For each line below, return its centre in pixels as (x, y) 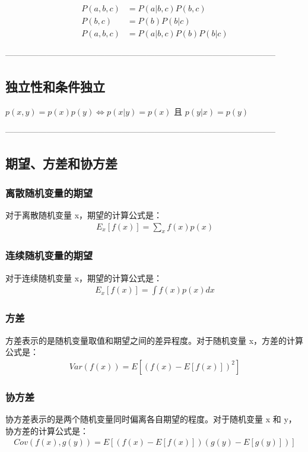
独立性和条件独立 (55, 87)
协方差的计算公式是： (47, 430)
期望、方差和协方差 (61, 163)
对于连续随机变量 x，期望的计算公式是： (84, 277)
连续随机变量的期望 (49, 255)
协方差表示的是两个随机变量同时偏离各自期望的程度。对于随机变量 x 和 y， (151, 419)
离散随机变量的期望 (49, 192)
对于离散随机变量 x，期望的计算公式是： (84, 215)
